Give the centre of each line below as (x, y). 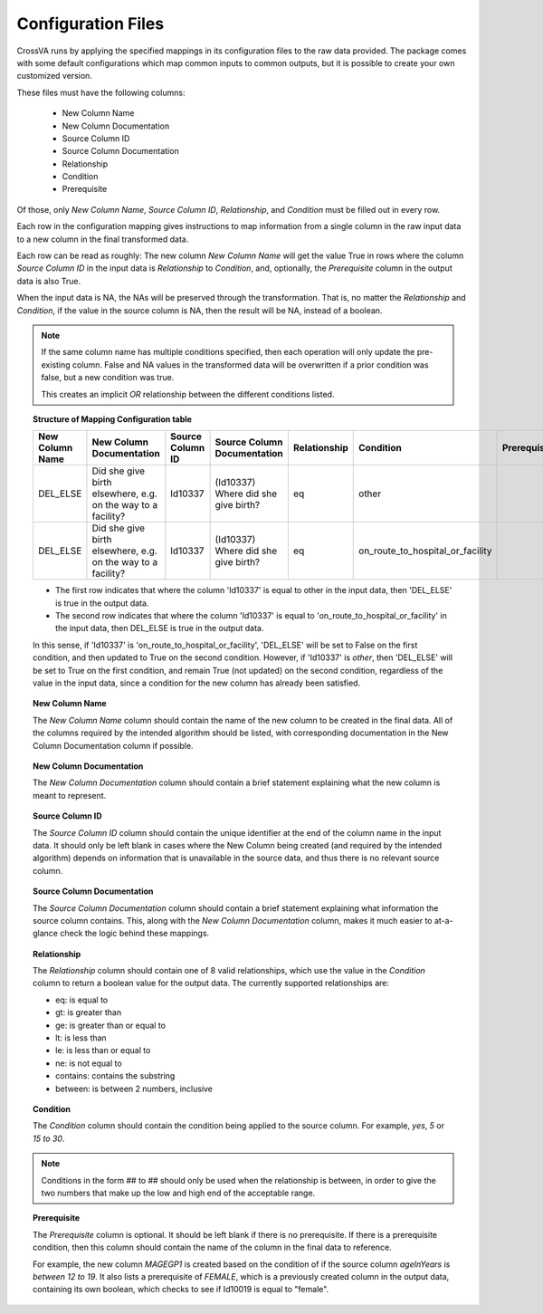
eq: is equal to (82, 1000)
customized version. (54, 76)
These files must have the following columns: (101, 92)
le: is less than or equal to (103, 1050)
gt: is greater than (89, 1012)
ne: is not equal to (89, 1063)
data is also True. (49, 281)
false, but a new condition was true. (108, 378)
